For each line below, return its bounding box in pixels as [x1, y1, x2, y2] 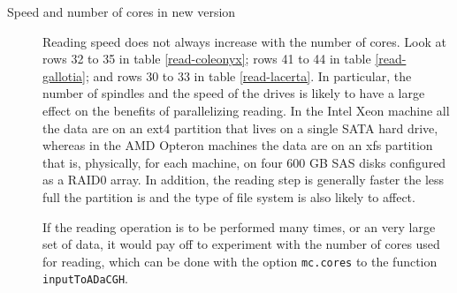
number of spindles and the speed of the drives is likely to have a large [42, 84, 425, 102]
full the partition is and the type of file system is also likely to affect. [42, 187, 415, 206]
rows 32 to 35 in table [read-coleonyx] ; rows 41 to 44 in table [42, 49, 371, 68]
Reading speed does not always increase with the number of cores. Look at [42, 32, 447, 50]
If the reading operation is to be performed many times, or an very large [42, 217, 436, 236]
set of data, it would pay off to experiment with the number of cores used [42, 235, 440, 253]
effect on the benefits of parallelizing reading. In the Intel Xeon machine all [42, 101, 450, 119]
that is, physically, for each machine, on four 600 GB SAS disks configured [42, 153, 446, 171]
